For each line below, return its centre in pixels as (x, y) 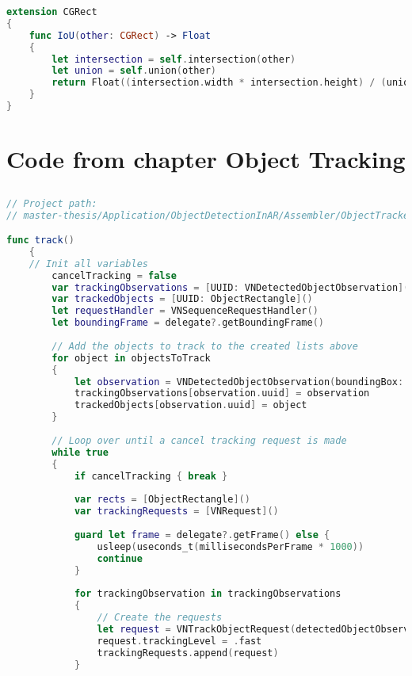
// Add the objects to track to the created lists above (205, 346)
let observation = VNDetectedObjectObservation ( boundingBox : (239, 382)
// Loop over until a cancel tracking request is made (199, 440)
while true (80, 452)
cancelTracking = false (114, 275)
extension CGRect (52, 12)
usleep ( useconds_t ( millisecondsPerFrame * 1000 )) (231, 546)
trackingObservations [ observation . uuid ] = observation (222, 393)
